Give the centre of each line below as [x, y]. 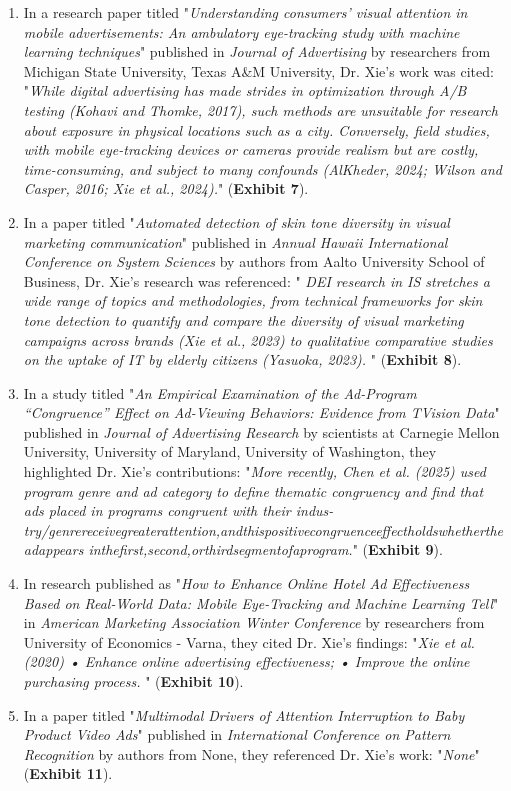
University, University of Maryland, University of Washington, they [230, 451]
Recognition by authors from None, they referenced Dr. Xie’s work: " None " [251, 753]
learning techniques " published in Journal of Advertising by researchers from [257, 51]
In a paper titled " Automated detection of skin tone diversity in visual [236, 221]
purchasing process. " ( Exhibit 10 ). [133, 681]
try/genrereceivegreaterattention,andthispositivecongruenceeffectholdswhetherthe [263, 529]
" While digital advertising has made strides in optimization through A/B [245, 90]
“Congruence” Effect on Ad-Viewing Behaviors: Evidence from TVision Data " [261, 412]
